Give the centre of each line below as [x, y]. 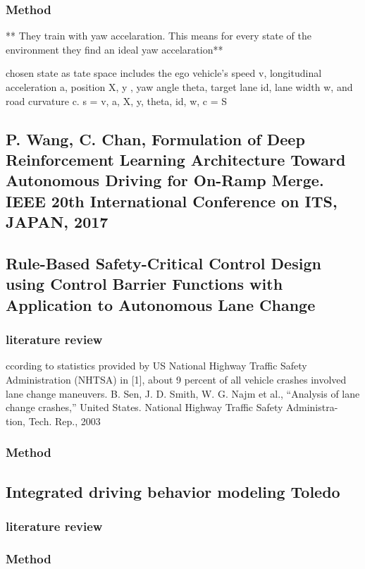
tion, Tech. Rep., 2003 [53, 421]
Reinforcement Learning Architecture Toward [176, 159]
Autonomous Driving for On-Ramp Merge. [165, 180]
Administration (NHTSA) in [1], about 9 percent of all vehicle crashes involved [176, 379]
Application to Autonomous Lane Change [161, 304]
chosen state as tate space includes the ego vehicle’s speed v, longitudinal [164, 73]
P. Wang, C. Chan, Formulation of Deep [155, 139]
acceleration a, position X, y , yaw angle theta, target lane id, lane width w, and [179, 87]
